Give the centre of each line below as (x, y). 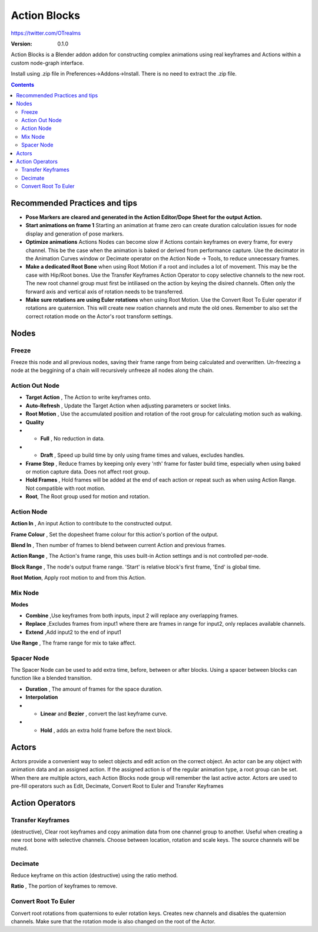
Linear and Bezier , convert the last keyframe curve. (104, 714)
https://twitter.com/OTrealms (46, 33)
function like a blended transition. (52, 678)
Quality (35, 422)
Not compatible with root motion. (66, 488)
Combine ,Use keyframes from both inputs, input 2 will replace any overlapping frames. (132, 615)
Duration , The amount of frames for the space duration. (94, 689)
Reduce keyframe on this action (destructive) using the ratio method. (94, 875)
